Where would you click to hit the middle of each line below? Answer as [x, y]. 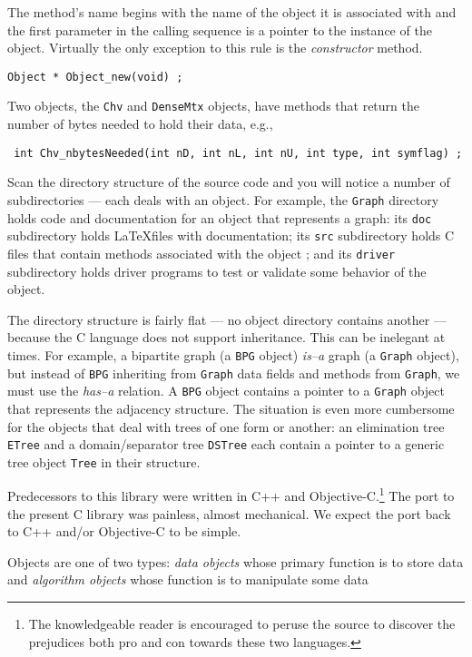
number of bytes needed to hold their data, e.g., [140, 124]
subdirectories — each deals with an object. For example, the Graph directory [223, 199]
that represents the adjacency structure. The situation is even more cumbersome [231, 408]
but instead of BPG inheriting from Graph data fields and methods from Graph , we [234, 373]
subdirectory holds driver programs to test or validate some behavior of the [217, 271]
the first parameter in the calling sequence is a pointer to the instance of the [220, 29]
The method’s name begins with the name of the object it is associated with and [232, 12]
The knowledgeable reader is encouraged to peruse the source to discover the [242, 624]
